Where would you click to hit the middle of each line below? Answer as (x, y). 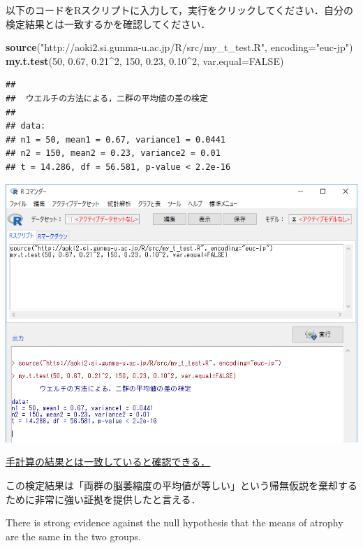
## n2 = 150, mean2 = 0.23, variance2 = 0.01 (113, 153)
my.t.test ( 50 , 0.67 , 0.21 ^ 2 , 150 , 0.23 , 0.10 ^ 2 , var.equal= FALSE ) (145, 60)
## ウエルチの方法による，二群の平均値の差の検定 (107, 98)
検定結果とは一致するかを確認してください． (108, 23)
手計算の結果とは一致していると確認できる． (108, 462)
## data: (26, 126)
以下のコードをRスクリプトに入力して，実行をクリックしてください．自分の (180, 10)
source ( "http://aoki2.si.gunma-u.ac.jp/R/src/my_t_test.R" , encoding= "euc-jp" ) (179, 47)
